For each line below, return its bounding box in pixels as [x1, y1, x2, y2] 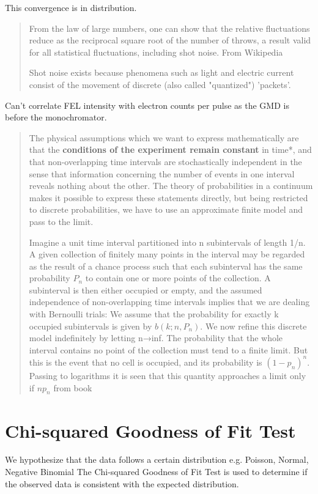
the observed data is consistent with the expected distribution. [5, 477, 239, 490]
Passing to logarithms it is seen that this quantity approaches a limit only [29, 369, 306, 382]
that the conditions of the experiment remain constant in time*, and [29, 143, 312, 156]
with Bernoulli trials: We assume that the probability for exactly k [29, 308, 279, 320]
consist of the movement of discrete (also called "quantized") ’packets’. [29, 78, 291, 90]
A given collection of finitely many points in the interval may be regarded [29, 248, 305, 260]
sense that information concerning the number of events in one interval [29, 167, 295, 180]
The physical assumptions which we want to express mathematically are [29, 131, 299, 144]
